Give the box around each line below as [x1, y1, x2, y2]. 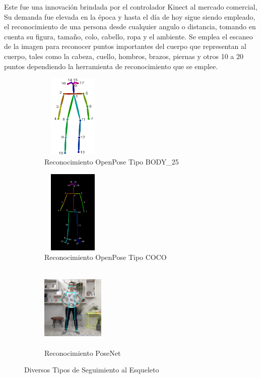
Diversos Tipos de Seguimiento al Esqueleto [24, 364, 159, 375]
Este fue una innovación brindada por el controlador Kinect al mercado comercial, [4, 2, 257, 12]
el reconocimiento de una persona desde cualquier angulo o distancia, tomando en [4, 21, 256, 32]
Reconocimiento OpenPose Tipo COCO [44, 252, 167, 262]
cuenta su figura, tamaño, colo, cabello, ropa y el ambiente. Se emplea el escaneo [4, 31, 253, 41]
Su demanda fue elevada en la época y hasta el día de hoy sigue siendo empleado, [4, 11, 255, 22]
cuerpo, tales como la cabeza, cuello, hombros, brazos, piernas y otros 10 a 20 [4, 50, 243, 61]
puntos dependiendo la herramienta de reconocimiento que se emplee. [4, 61, 218, 71]
